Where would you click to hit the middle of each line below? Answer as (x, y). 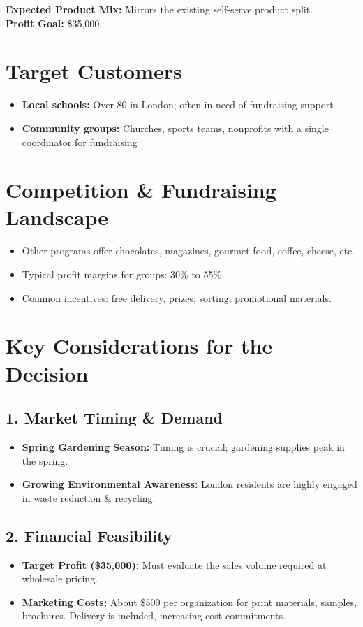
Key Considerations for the (139, 346)
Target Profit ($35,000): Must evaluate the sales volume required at (174, 564)
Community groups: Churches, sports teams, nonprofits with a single (175, 128)
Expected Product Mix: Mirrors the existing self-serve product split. (160, 9)
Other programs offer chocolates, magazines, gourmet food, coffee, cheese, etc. (188, 251)
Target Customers (94, 71)
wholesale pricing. (60, 578)
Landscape (57, 217)
